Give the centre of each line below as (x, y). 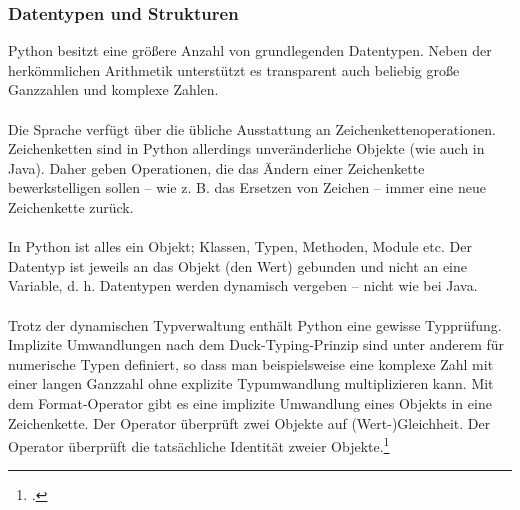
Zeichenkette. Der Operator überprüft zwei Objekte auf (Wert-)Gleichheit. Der (249, 422)
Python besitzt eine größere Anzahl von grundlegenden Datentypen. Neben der (250, 50)
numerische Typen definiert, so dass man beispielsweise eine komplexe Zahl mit (251, 363)
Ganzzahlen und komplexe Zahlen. (113, 89)
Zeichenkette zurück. (71, 206)
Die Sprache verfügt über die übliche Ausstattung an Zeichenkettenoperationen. (252, 128)
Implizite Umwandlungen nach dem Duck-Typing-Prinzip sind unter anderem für (256, 344)
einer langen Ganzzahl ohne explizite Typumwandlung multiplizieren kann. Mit (251, 383)
